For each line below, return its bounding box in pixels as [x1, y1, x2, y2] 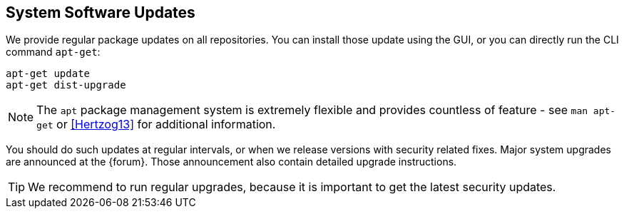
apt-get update [6, 68, 91, 80]
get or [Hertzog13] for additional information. [36, 117, 276, 132]
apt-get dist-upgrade [6, 79, 126, 91]
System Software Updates [6, 4, 195, 21]
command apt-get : [6, 46, 101, 58]
